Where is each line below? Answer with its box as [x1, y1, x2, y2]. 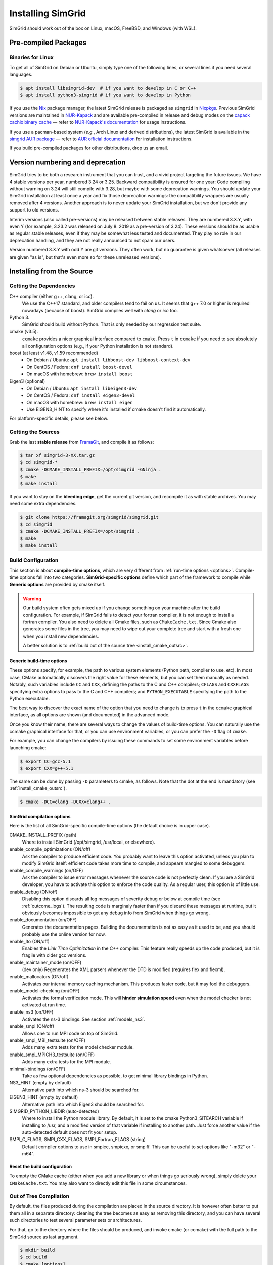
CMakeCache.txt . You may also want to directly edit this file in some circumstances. [9, 1180, 187, 1186]
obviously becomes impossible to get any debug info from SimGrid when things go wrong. [22, 910, 210, 916]
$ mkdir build [20, 1247, 55, 1253]
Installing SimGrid [9, 8, 86, 19]
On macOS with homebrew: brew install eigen [26, 399, 133, 405]
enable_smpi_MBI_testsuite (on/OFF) [9, 1037, 86, 1043]
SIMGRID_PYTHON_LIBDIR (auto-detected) [9, 1108, 100, 1114]
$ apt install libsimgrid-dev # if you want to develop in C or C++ [20, 85, 196, 91]
